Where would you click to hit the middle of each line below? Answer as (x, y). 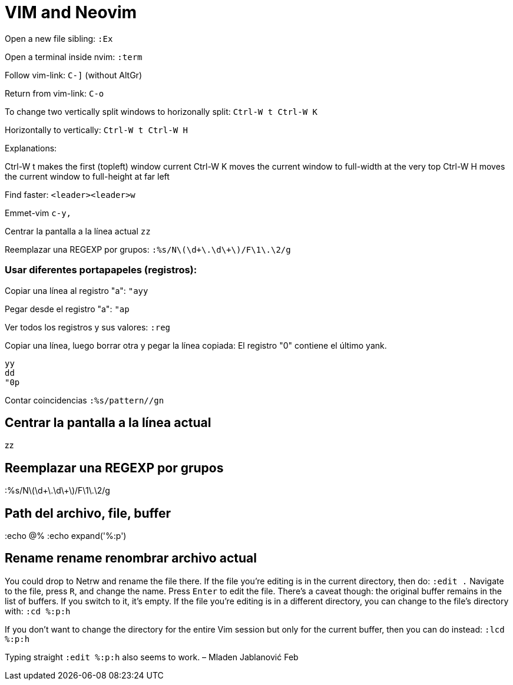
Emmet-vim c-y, (38, 213)
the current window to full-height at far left (87, 176)
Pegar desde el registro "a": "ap (67, 309)
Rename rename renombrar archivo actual (131, 558)
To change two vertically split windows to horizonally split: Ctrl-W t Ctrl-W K (161, 111)
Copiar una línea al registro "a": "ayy (77, 290)
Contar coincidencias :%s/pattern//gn (85, 400)
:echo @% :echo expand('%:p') (66, 536)
